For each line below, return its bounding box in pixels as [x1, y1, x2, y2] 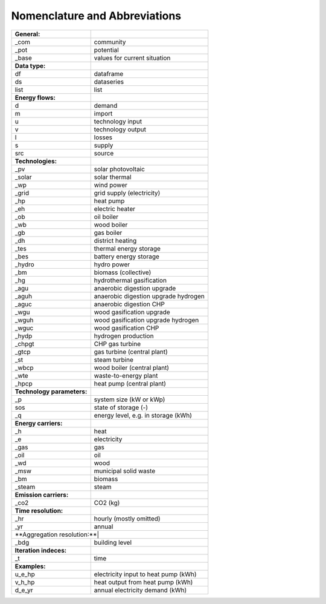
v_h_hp [14, 578, 35, 586]
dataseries [94, 77, 124, 86]
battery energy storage [94, 252, 160, 260]
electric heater [94, 205, 136, 213]
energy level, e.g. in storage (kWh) [94, 411, 193, 419]
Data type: [14, 61, 46, 70]
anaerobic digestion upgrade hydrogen [94, 292, 205, 300]
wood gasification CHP [94, 324, 159, 332]
